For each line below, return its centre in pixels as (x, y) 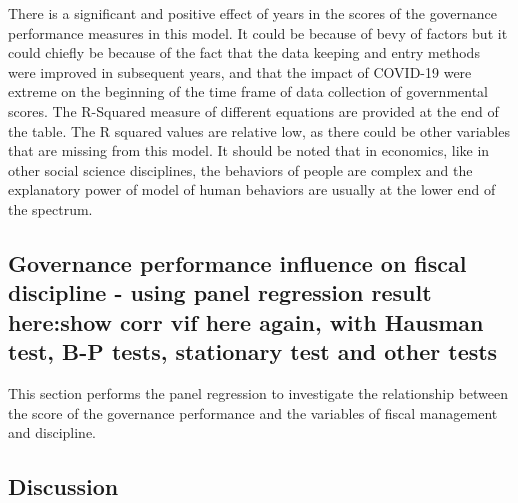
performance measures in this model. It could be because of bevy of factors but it (258, 32)
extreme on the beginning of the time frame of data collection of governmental (248, 91)
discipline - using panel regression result (220, 292)
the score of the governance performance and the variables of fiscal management (253, 412)
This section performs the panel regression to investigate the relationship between (258, 392)
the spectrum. (50, 208)
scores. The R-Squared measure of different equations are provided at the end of (253, 110)
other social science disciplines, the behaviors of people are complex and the (240, 169)
